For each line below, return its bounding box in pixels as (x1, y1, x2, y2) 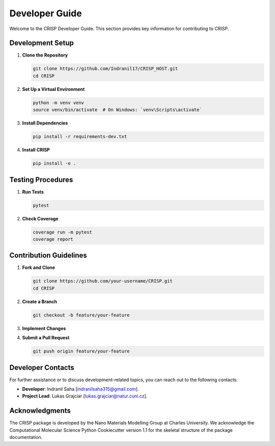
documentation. (9, 434, 43, 440)
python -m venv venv (33, 100, 84, 106)
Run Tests (22, 189, 44, 195)
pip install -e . (33, 161, 76, 166)
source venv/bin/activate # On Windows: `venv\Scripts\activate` (33, 107, 202, 113)
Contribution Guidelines (9, 251, 88, 260)
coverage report (33, 236, 74, 242)
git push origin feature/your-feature (33, 349, 130, 354)
